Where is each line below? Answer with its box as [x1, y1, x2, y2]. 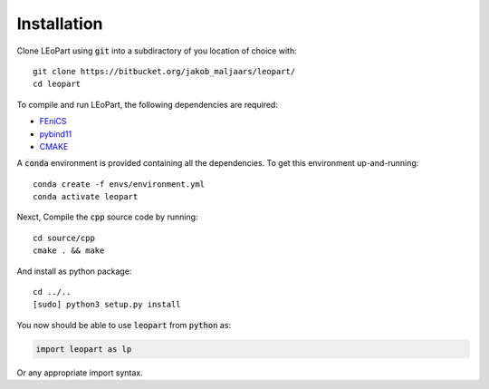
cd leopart [33, 79, 81, 90]
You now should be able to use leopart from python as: [16, 319, 231, 330]
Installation [16, 14, 103, 34]
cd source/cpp [33, 232, 95, 243]
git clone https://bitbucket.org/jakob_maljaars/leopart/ [33, 66, 296, 76]
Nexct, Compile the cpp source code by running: [16, 211, 198, 222]
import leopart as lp [35, 344, 132, 354]
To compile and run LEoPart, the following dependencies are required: [16, 99, 278, 110]
